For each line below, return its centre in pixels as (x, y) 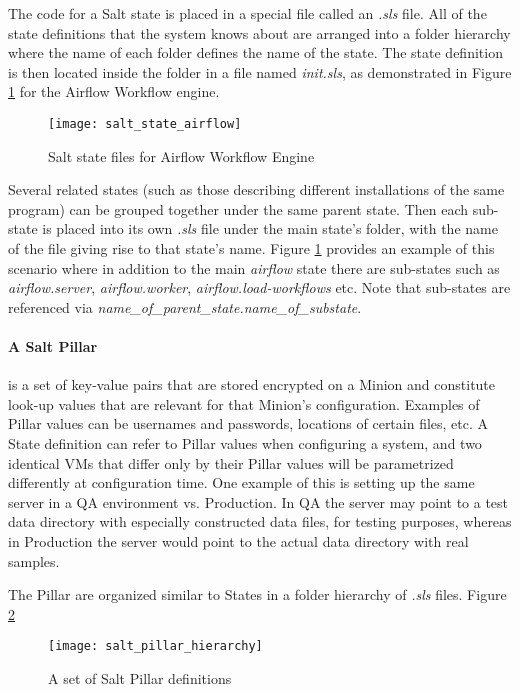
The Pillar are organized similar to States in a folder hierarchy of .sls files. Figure (257, 594)
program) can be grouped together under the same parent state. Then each (238, 208)
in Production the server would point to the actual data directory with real (238, 540)
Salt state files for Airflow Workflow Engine (181, 155)
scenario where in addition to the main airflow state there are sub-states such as (254, 267)
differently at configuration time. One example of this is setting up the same (241, 482)
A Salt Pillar (53, 345)
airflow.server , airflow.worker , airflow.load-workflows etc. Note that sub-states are (259, 287)
